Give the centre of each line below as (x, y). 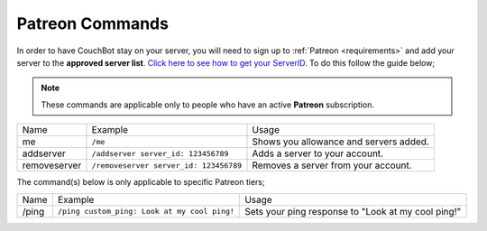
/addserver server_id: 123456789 (160, 153)
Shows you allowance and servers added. (341, 142)
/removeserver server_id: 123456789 (167, 166)
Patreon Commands (92, 23)
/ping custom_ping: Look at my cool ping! (146, 211)
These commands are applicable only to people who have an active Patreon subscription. (207, 105)
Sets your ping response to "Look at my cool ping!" (353, 211)
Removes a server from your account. (332, 165)
